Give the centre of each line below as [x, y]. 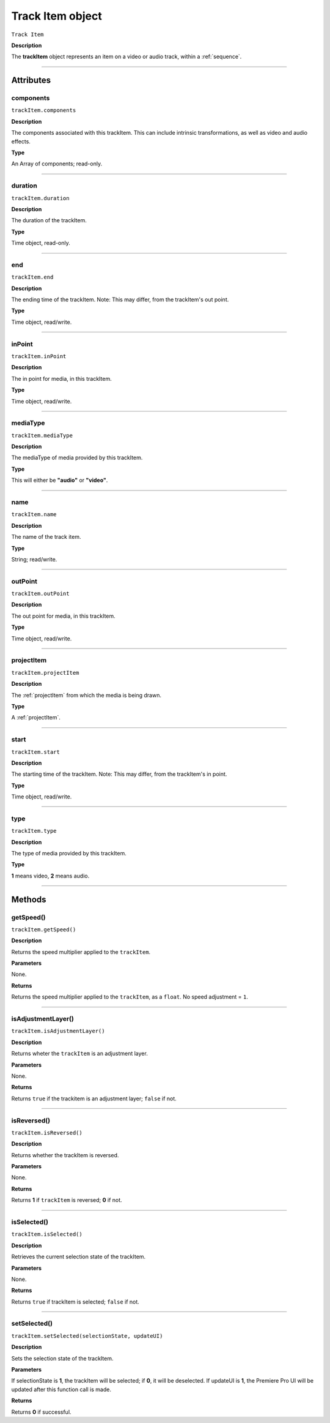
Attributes [31, 81]
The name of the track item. [46, 537]
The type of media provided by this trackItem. [69, 853]
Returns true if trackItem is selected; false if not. [75, 1302]
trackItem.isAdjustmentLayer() [58, 1031]
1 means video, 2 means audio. [50, 876]
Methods [29, 899]
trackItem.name [34, 515]
